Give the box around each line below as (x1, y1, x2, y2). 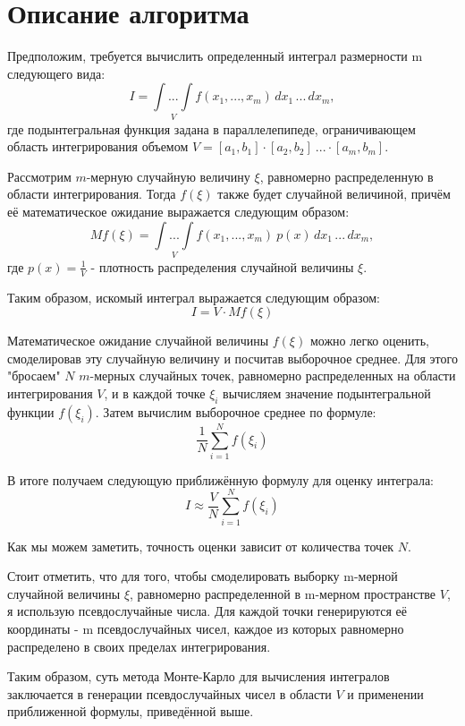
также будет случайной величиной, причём (217, 184, 451, 203)
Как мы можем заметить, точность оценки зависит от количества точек (7, 536, 394, 555)
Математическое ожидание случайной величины (7, 331, 269, 350)
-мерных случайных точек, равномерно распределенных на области (89, 366, 456, 385)
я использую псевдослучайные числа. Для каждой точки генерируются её (7, 602, 407, 620)
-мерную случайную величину (86, 167, 250, 185)
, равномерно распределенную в (259, 167, 434, 185)
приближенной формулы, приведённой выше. (7, 702, 254, 721)
